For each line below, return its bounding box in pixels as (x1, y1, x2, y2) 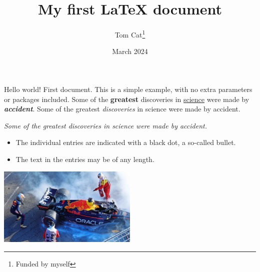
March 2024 (112, 46, 148, 56)
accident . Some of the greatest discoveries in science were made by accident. (4, 103, 240, 114)
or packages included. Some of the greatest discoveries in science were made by (4, 93, 249, 104)
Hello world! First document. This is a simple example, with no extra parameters (4, 83, 252, 94)
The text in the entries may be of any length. (15, 153, 154, 164)
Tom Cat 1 (114, 28, 145, 39)
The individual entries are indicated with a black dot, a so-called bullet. (15, 137, 236, 147)
